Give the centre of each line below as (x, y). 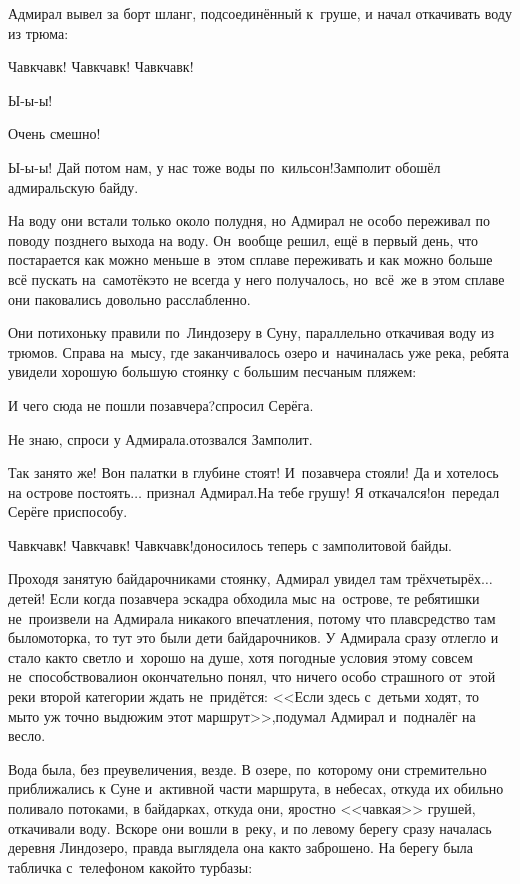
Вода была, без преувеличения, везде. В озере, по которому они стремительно (247, 768)
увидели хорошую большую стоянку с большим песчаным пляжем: (212, 371)
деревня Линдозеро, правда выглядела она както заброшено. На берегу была (241, 847)
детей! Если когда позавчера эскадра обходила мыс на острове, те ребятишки (244, 598)
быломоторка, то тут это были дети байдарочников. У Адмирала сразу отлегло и (253, 637)
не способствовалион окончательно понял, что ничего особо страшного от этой (252, 676)
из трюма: (38, 32)
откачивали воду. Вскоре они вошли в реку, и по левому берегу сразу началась (250, 827)
